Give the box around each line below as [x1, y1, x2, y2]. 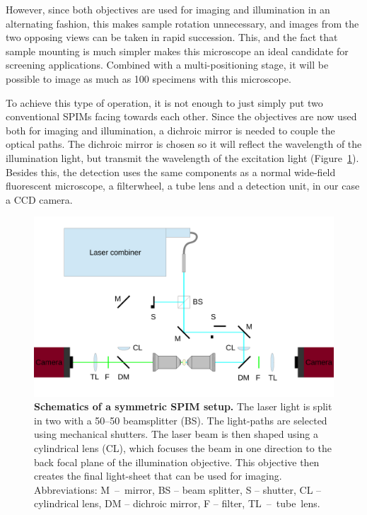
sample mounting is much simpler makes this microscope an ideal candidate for [6, 43, 349, 58]
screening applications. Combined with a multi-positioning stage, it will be [6, 57, 329, 72]
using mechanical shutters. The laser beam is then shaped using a [34, 427, 318, 441]
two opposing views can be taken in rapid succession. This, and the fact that [6, 30, 338, 45]
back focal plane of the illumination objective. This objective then [34, 454, 320, 469]
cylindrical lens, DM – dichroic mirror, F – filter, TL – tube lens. [34, 496, 320, 511]
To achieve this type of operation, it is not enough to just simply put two [6, 95, 323, 110]
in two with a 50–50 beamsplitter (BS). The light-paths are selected [34, 412, 327, 427]
